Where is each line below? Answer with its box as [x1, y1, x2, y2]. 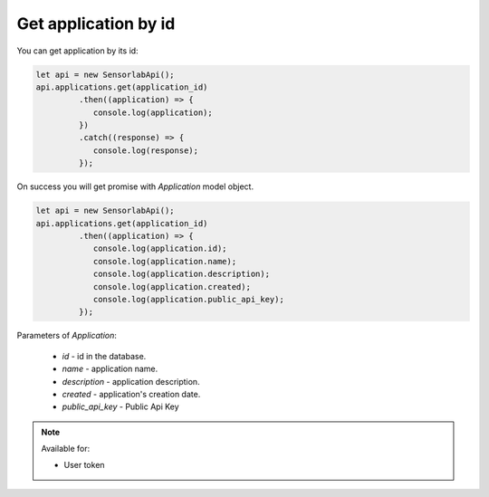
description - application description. [62, 376, 200, 387]
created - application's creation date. [62, 388, 201, 399]
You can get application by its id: [16, 45, 139, 56]
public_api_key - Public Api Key [62, 401, 180, 412]
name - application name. [62, 363, 158, 375]
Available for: [41, 444, 91, 454]
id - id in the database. [62, 350, 147, 361]
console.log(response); [92, 145, 199, 156]
